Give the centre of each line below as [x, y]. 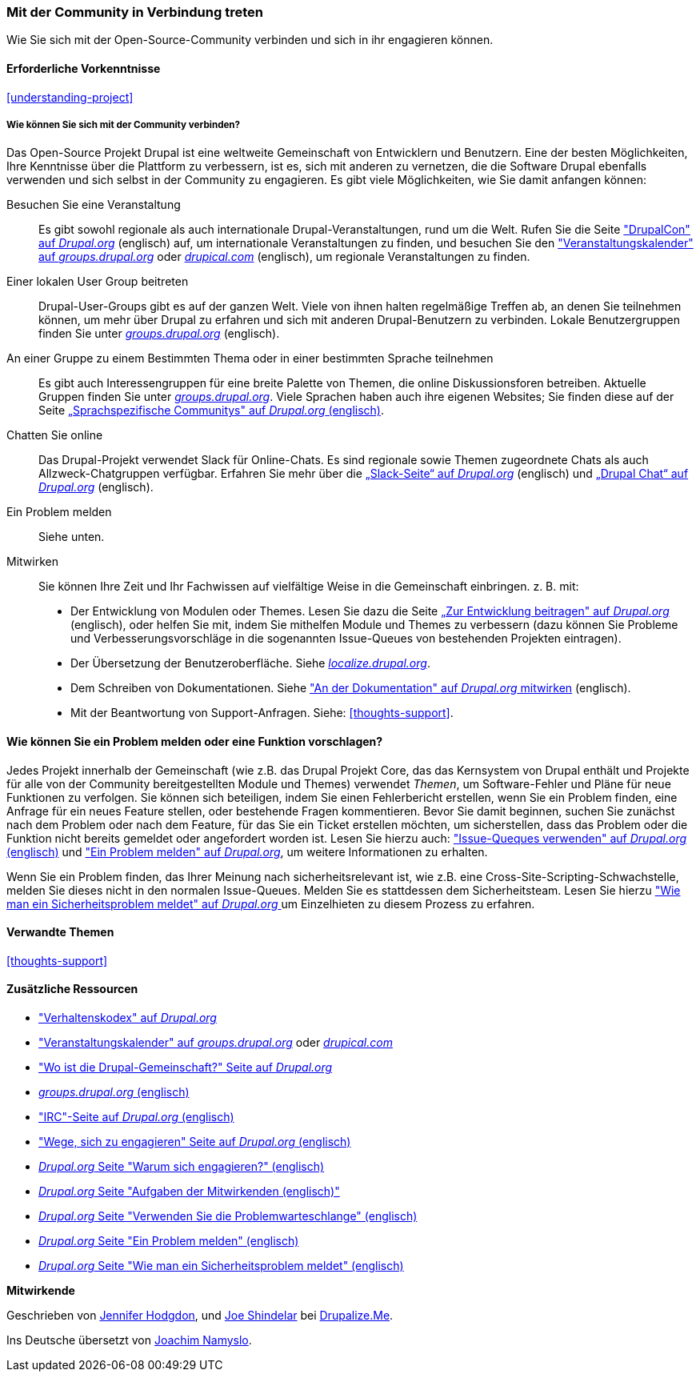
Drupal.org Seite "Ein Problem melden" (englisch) [169, 1241]
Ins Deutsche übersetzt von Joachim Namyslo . [129, 1340]
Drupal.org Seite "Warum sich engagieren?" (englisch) [182, 1167]
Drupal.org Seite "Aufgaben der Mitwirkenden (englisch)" [189, 1192]
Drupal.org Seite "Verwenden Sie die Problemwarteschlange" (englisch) [228, 1216]
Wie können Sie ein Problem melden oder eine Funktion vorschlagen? [195, 741]
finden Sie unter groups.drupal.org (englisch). [159, 334]
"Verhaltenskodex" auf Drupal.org [128, 1018]
